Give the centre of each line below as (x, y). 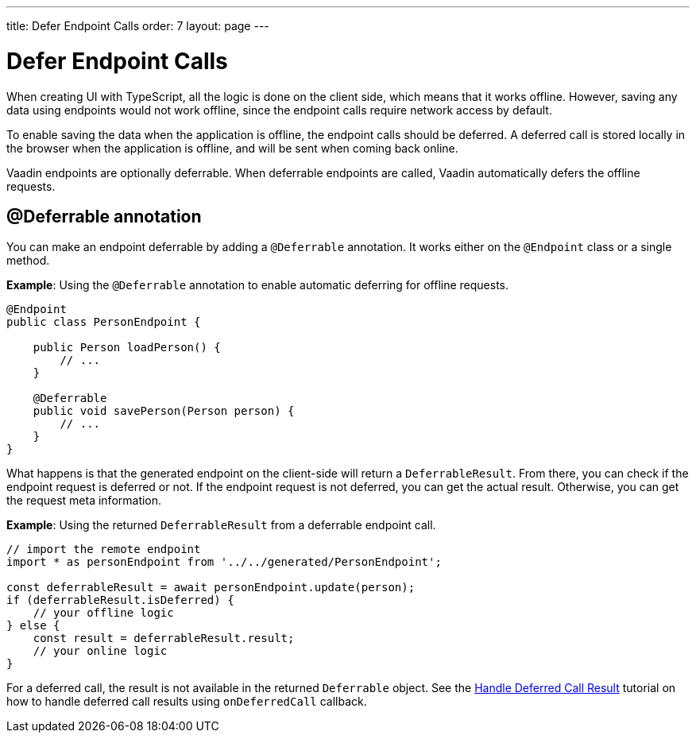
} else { (33, 626)
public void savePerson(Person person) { (164, 411)
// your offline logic (103, 613)
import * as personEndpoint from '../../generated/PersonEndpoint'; (224, 562)
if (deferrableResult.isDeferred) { (120, 600)
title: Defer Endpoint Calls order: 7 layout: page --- (138, 26)
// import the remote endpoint (104, 549)
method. (28, 261)
